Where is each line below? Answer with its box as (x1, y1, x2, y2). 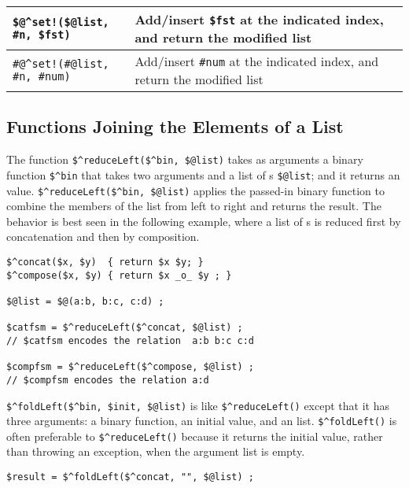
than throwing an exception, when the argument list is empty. (6, 443, 305, 460)
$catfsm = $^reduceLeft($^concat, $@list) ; (6, 322, 243, 334)
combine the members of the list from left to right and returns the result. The (6, 198, 381, 214)
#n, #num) (13, 70, 71, 83)
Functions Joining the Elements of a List (6, 114, 344, 139)
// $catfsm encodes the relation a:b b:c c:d (6, 335, 254, 346)
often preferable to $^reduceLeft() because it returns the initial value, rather (6, 427, 383, 444)
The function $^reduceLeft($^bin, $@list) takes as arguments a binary (6, 151, 363, 168)
